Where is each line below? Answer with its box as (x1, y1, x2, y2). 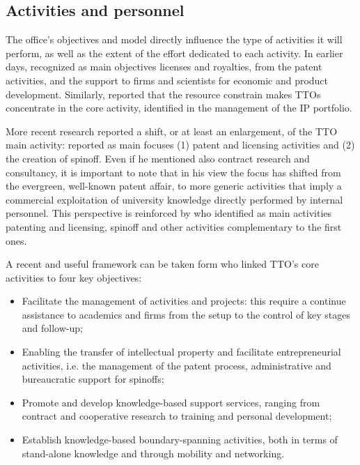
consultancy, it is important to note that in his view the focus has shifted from (6, 165, 341, 179)
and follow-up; (22, 321, 83, 335)
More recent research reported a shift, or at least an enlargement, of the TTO (6, 123, 338, 138)
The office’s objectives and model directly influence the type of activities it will (6, 32, 343, 47)
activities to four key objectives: (6, 270, 142, 284)
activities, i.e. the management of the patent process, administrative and (22, 358, 331, 372)
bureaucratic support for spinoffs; (22, 372, 164, 386)
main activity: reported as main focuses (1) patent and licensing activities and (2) (6, 137, 355, 152)
